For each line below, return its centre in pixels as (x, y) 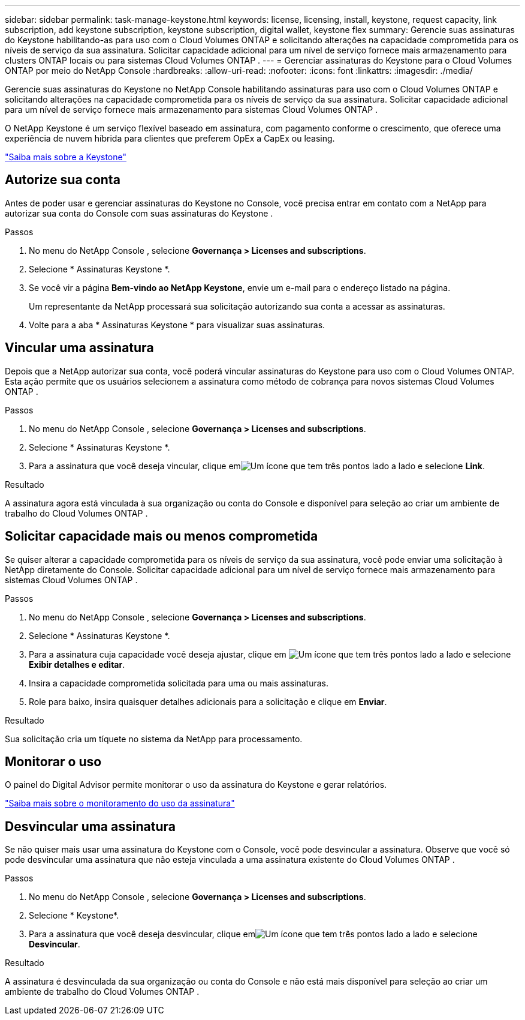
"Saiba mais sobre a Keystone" (66, 157)
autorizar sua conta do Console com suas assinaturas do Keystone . (139, 213)
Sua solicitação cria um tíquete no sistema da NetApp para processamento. (154, 739)
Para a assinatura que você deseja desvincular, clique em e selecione (253, 934)
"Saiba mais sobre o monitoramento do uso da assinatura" (120, 803)
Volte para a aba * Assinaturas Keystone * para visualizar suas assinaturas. (177, 325)
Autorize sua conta (63, 180)
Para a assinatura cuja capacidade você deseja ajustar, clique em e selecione (270, 654)
